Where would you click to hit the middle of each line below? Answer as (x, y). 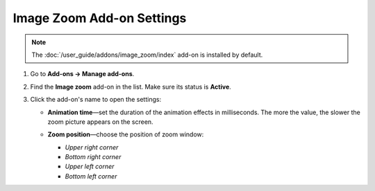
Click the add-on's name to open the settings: (96, 100)
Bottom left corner (91, 176)
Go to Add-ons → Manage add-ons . (82, 74)
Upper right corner (92, 147)
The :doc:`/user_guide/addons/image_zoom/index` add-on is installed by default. (147, 55)
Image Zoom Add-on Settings (100, 18)
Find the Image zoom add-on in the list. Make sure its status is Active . (131, 87)
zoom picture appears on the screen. (100, 122)
